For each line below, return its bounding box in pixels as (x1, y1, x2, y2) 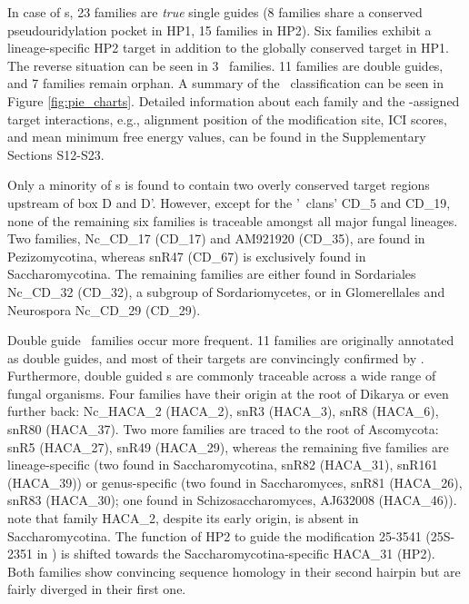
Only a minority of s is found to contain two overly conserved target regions (7, 175, 430, 194)
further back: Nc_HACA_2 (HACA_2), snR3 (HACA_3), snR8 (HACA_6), (7, 401, 439, 421)
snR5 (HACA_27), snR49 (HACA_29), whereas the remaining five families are (7, 437, 449, 456)
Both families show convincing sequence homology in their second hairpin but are (7, 561, 461, 580)
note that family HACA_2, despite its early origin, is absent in (7, 509, 359, 528)
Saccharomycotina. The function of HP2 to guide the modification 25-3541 (7, 526, 422, 545)
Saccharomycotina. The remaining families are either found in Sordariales (7, 264, 416, 283)
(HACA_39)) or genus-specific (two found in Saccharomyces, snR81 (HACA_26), (7, 472, 463, 491)
